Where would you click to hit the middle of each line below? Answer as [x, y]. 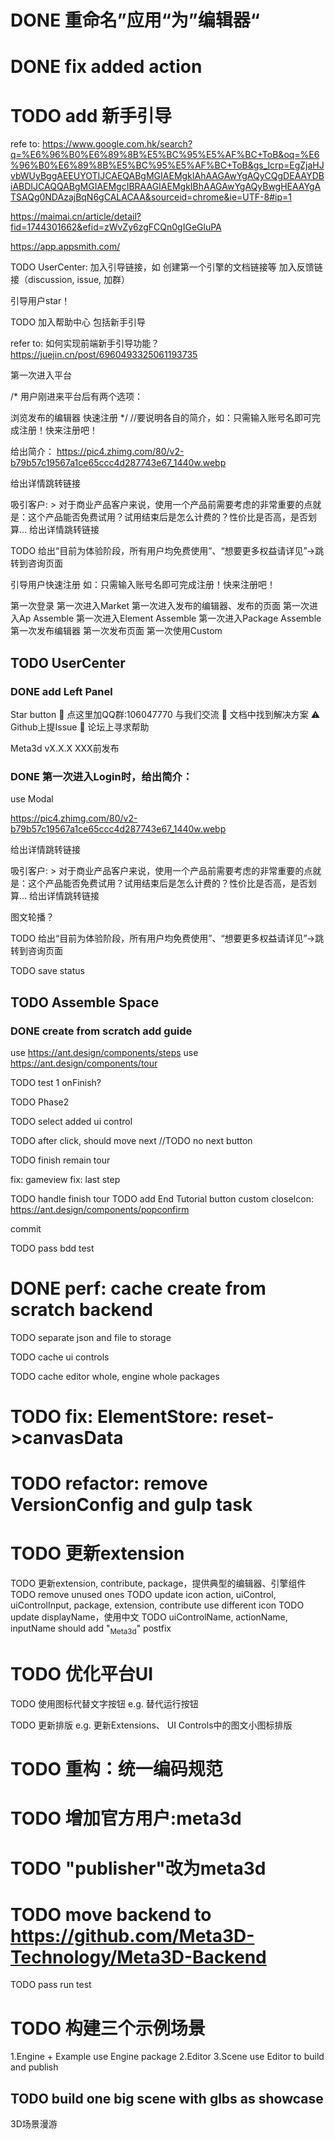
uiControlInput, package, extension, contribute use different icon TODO [157, 1605]
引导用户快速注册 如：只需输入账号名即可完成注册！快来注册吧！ [143, 585]
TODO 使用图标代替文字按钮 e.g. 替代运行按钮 [104, 1703]
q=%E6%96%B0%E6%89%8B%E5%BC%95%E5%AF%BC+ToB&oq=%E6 [165, 155]
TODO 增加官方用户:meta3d [126, 1818]
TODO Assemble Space [85, 1002]
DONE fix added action [106, 67]
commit [26, 1228]
